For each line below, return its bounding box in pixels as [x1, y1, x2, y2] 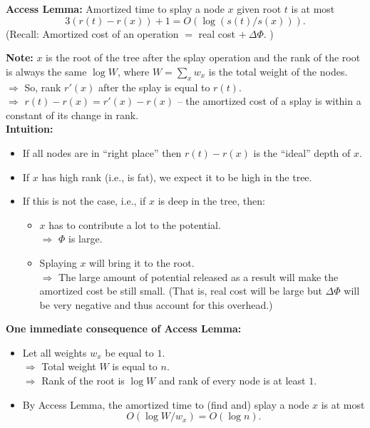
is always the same [6, 63, 87, 78]
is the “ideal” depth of [253, 145, 351, 160]
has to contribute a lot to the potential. [48, 217, 221, 232]
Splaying [39, 255, 77, 270]
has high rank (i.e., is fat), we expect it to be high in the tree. [41, 169, 312, 184]
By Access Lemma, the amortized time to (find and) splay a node [22, 397, 309, 412]
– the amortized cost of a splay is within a [177, 93, 361, 108]
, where [117, 63, 150, 78]
